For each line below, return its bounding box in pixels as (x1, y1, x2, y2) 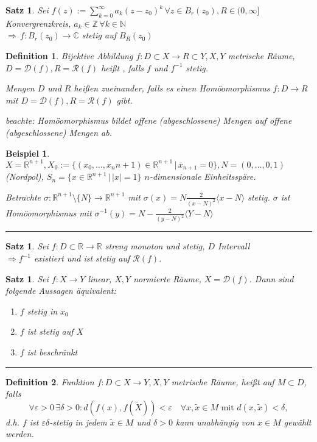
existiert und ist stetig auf (33, 252, 130, 265)
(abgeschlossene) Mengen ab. (5, 126, 112, 138)
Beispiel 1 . (5, 146, 50, 159)
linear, (88, 272, 112, 285)
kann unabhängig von (175, 415, 255, 428)
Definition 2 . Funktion (5, 375, 94, 388)
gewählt (284, 415, 312, 428)
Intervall (218, 240, 250, 252)
